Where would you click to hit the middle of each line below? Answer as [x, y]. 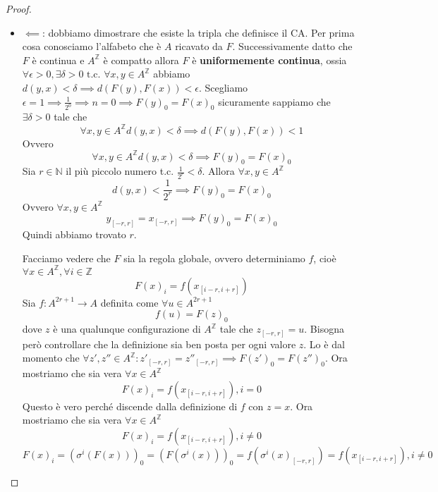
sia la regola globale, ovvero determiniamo [214, 258]
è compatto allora [141, 60]
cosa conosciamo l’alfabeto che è [92, 46]
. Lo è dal [324, 344]
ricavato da [199, 46]
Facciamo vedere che [66, 258]
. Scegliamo [223, 87]
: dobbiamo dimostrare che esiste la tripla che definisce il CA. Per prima [198, 32]
